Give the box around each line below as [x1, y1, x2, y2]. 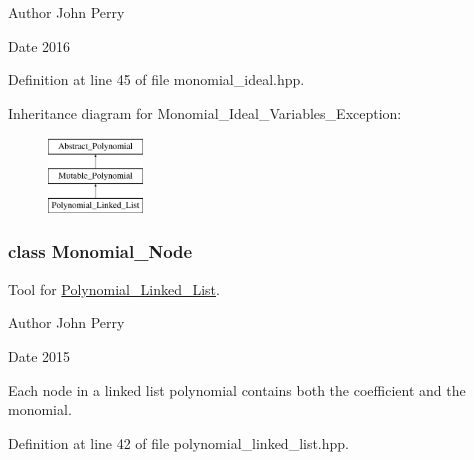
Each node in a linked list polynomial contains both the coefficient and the [8, 379, 466, 400]
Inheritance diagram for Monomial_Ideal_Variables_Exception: [8, 102, 402, 123]
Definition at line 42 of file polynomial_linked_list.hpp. [8, 432, 350, 453]
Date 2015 [8, 345, 71, 366]
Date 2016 [8, 35, 71, 56]
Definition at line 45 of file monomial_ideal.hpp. [8, 69, 305, 90]
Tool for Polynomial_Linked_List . [8, 278, 220, 299]
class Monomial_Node [8, 239, 193, 264]
